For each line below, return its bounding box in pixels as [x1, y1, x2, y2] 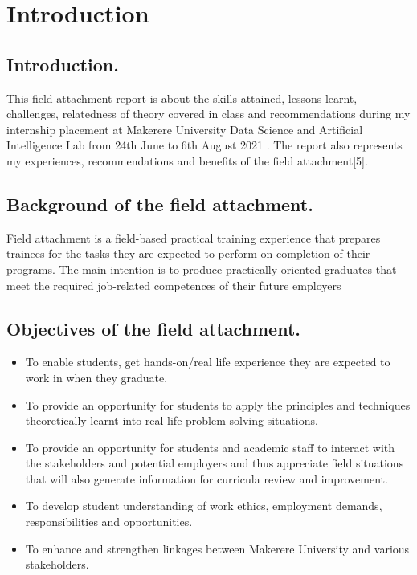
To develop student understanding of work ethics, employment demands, [25, 497, 382, 514]
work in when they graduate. [25, 369, 168, 385]
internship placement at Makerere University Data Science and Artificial [6, 120, 363, 137]
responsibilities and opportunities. [25, 513, 193, 530]
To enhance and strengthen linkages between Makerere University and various [25, 540, 410, 557]
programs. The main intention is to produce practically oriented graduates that [6, 260, 397, 277]
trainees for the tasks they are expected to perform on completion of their [6, 245, 370, 262]
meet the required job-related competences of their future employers [6, 276, 341, 293]
